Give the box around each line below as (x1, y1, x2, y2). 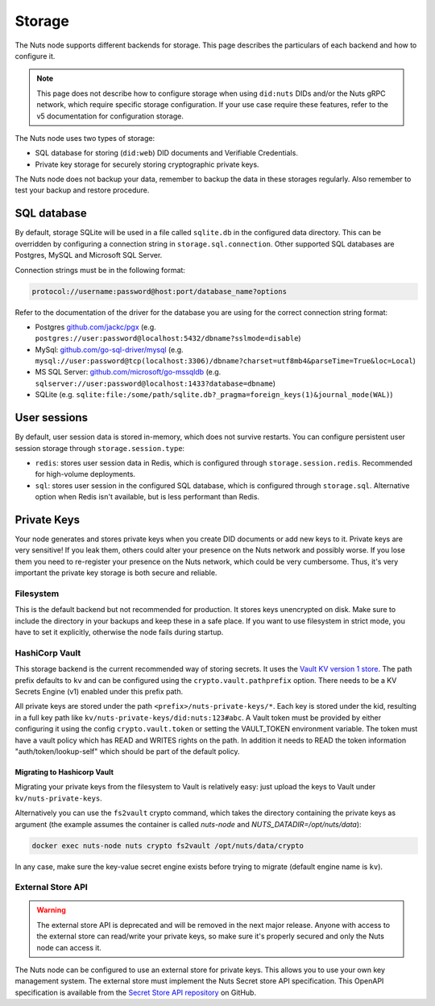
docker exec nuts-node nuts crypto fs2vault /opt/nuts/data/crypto (31, 841, 304, 850)
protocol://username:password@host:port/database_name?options (31, 287, 288, 296)
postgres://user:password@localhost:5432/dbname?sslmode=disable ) (35, 333, 301, 343)
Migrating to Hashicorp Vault (14, 767, 114, 776)
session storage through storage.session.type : (14, 443, 185, 453)
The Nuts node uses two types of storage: (14, 133, 155, 143)
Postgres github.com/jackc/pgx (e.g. (35, 322, 156, 332)
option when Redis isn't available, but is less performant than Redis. (35, 492, 260, 502)
